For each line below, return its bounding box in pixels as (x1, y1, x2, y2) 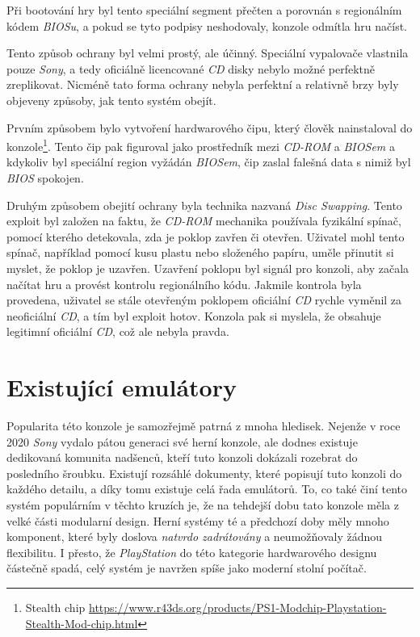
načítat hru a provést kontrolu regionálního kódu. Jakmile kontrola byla (6, 275, 362, 292)
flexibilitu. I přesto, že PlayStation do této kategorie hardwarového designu (6, 543, 377, 560)
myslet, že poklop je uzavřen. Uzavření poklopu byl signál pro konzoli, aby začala (6, 259, 409, 276)
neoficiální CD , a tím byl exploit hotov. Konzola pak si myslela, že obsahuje (6, 307, 381, 324)
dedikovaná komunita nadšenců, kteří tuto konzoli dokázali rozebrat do (6, 449, 358, 466)
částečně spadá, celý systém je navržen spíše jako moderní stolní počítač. (6, 559, 367, 576)
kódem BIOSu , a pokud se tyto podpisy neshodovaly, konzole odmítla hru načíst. (6, 17, 407, 34)
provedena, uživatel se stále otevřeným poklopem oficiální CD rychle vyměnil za (6, 291, 402, 308)
